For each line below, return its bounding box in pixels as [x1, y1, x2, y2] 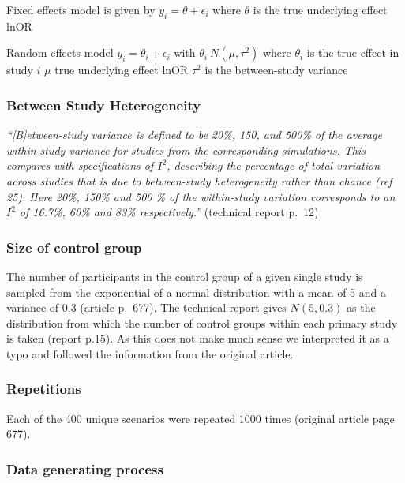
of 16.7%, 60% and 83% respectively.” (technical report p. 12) [19, 204, 319, 220]
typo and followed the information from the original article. [6, 345, 294, 361]
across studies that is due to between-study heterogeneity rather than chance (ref [6, 172, 392, 189]
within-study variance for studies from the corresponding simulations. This [6, 141, 366, 158]
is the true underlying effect [253, 2, 388, 17]
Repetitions [6, 379, 81, 399]
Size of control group [6, 237, 142, 256]
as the [347, 299, 376, 316]
